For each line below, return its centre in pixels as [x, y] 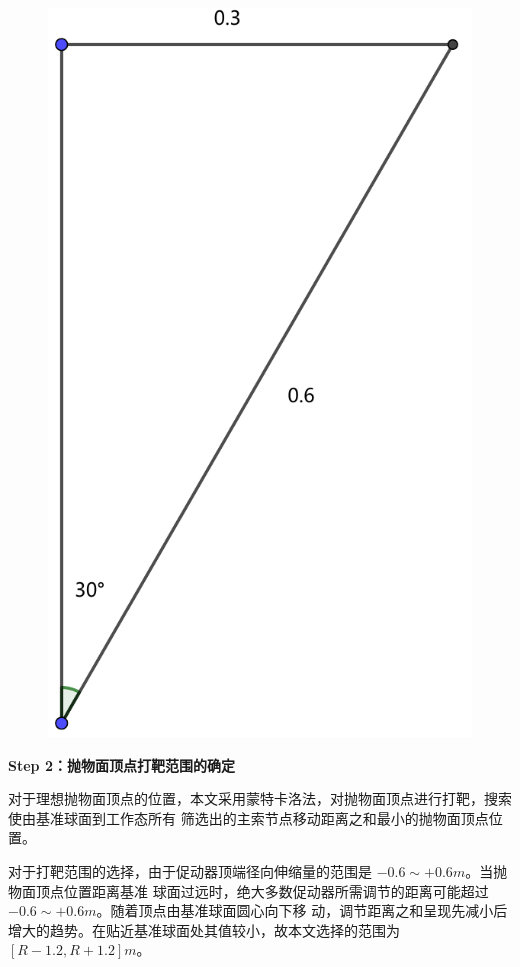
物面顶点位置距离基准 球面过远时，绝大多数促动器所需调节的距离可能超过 [248, 890]
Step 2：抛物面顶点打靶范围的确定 [121, 764]
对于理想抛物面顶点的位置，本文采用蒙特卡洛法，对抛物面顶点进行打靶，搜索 [260, 798]
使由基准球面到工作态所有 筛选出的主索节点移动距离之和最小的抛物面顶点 [248, 817]
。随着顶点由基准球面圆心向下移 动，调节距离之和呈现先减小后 [302, 910]
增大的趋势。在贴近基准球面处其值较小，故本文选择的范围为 [204, 929]
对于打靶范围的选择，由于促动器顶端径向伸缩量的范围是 [190, 871]
